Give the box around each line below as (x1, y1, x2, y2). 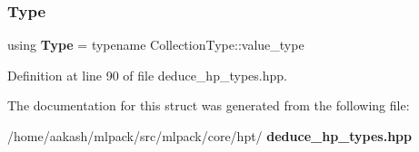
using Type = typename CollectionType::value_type (7, 35, 304, 54)
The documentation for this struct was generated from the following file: (7, 96, 410, 115)
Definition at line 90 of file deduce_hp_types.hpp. (7, 65, 287, 84)
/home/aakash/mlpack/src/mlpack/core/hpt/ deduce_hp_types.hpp (7, 127, 412, 145)
